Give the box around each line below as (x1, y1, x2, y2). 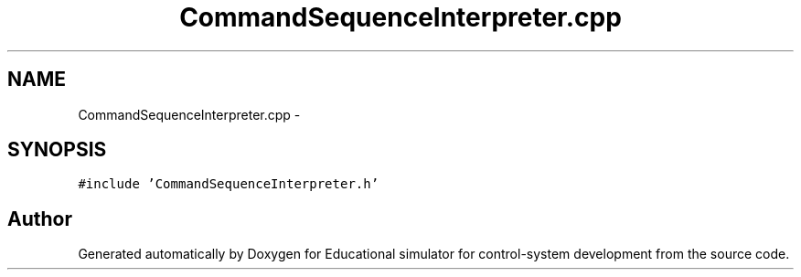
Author (7, 207, 72, 230)
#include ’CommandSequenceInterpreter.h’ (78, 176, 379, 192)
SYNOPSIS (7, 138, 107, 162)
